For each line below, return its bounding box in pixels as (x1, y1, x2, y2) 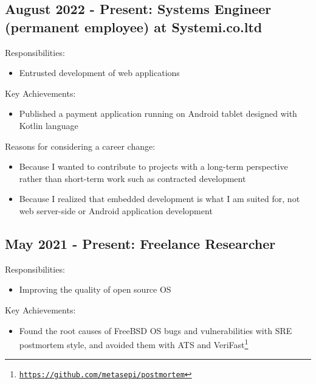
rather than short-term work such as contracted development (19, 172, 246, 184)
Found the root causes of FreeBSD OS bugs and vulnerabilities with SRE (19, 324, 292, 337)
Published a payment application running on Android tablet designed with (19, 107, 297, 120)
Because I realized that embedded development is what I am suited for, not (19, 192, 300, 205)
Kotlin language (19, 119, 78, 131)
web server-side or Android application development (19, 204, 213, 217)
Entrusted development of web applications (19, 66, 180, 79)
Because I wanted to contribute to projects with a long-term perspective (19, 160, 288, 173)
